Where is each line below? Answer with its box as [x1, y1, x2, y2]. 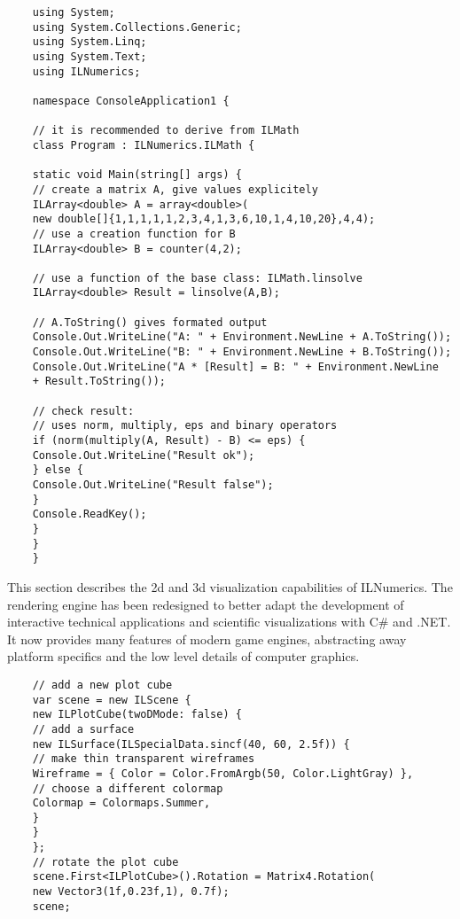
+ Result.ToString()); [32, 375, 166, 388]
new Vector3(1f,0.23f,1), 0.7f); [32, 885, 230, 899]
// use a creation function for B [32, 227, 236, 240]
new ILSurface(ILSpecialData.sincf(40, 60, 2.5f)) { [32, 737, 350, 751]
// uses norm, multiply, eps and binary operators [32, 419, 338, 432]
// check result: [32, 404, 135, 417]
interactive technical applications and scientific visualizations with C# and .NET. [7, 612, 451, 631]
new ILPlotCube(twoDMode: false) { [32, 708, 242, 721]
